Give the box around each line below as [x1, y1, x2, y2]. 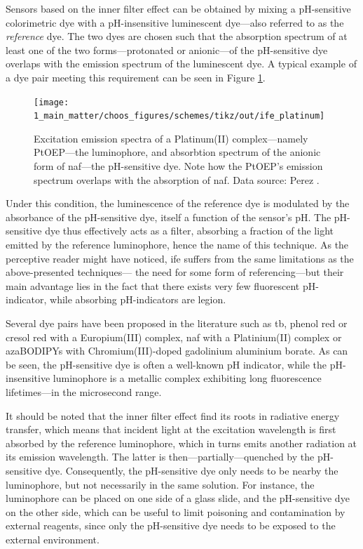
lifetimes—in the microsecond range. [6, 384, 162, 399]
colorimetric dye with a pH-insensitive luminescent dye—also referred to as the [6, 15, 344, 29]
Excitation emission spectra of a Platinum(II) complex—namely [34, 131, 308, 145]
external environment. [6, 531, 100, 546]
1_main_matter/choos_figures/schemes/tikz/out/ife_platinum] [34, 111, 325, 121]
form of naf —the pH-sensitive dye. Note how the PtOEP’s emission [34, 159, 323, 173]
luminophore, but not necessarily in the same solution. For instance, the [6, 477, 315, 491]
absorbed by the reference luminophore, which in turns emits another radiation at [6, 435, 357, 450]
